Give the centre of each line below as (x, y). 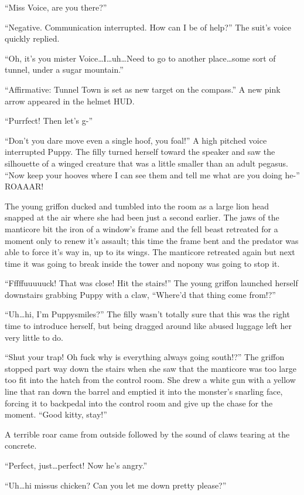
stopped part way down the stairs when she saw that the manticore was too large (151, 368)
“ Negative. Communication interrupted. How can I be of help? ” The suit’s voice (148, 27)
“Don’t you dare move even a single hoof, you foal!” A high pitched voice (136, 140)
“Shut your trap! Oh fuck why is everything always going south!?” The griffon (145, 357)
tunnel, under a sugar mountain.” (64, 69)
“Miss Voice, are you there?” (56, 7)
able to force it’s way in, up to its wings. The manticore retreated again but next (150, 252)
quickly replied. (32, 38)
